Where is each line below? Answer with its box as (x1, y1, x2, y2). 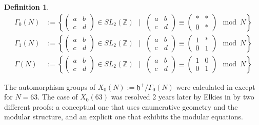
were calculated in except (176, 81, 255, 92)
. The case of (37, 91, 78, 102)
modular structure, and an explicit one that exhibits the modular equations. (4, 111, 243, 122)
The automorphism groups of (4, 81, 95, 92)
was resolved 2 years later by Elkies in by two (111, 91, 254, 102)
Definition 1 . (4, 2, 49, 12)
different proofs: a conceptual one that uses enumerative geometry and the (4, 101, 238, 112)
